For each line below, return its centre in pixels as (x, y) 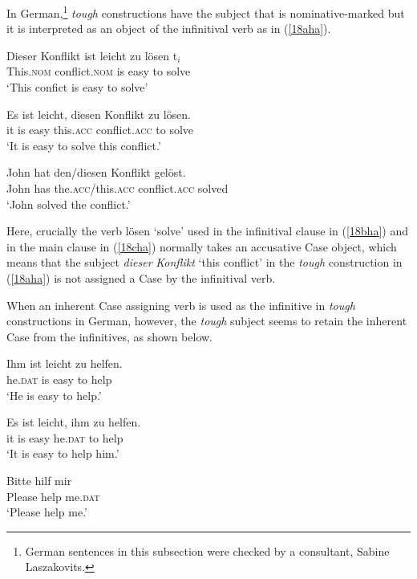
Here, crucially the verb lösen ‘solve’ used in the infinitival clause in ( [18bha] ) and (207, 231)
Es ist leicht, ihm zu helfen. (74, 422)
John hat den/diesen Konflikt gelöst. (96, 172)
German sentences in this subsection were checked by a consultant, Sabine (207, 550)
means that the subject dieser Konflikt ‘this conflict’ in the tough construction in (204, 262)
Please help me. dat (53, 496)
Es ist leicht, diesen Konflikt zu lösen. (99, 114)
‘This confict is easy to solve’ (77, 87)
